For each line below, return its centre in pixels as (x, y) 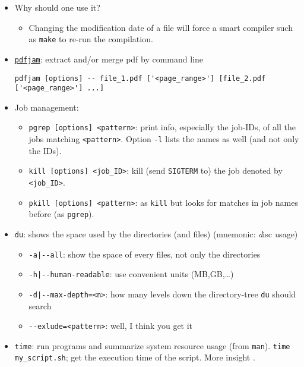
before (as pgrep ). (61, 214)
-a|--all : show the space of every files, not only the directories (145, 254)
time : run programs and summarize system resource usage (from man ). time (152, 345)
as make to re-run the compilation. (91, 39)
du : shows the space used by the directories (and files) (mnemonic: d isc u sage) (156, 233)
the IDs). (45, 150)
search (40, 305)
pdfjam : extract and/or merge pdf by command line (109, 59)
